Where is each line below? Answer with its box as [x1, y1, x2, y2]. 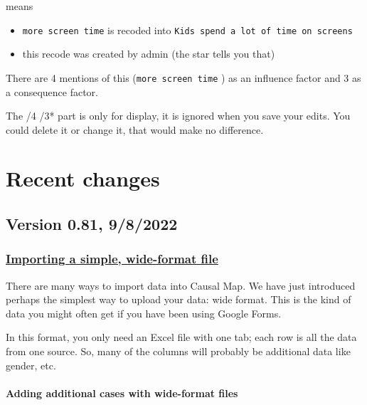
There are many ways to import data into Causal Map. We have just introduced [6, 278, 356, 293]
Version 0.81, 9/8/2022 [6, 213, 178, 235]
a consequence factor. [6, 84, 98, 99]
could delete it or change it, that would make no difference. [6, 122, 264, 137]
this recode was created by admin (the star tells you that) [22, 46, 275, 61]
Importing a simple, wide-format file [6, 250, 218, 268]
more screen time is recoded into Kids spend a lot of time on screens [22, 22, 353, 37]
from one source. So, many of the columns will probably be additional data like [6, 344, 351, 359]
